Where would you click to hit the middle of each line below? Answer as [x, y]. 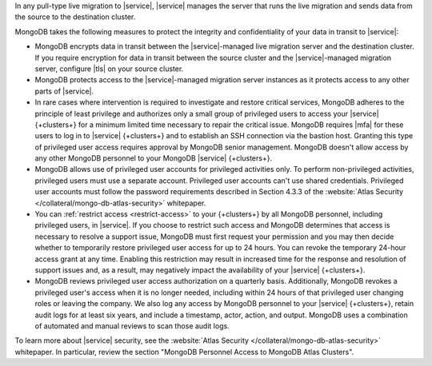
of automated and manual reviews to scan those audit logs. [132, 326]
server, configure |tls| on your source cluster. [109, 69]
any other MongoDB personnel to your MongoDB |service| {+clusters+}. [153, 158]
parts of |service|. [64, 91]
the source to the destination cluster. [75, 17]
